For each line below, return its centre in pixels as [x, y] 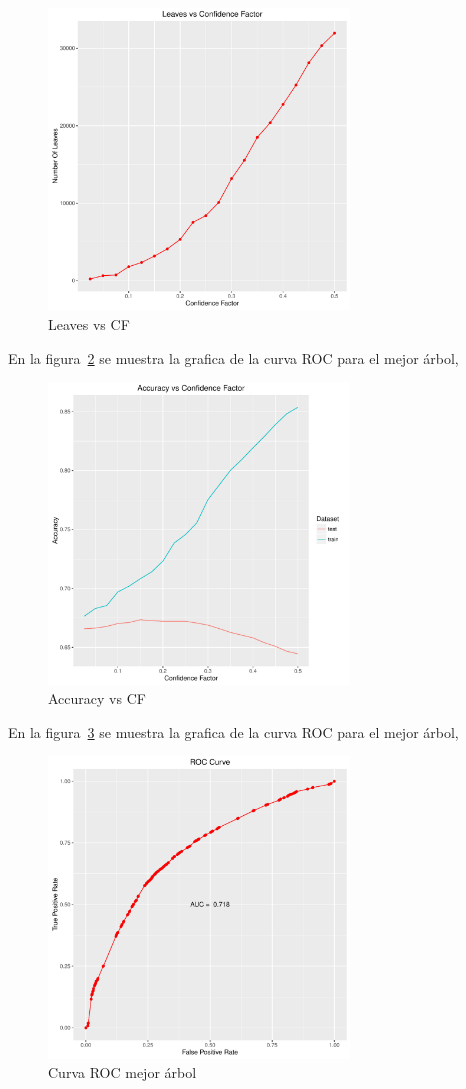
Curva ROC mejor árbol [122, 1072]
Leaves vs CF [89, 323]
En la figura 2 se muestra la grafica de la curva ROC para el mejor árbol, [233, 357]
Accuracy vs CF [97, 698]
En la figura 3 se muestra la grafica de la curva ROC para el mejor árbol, [233, 731]
